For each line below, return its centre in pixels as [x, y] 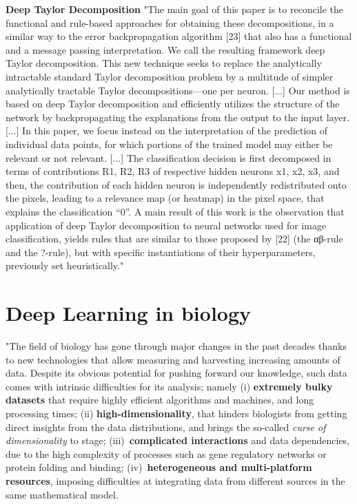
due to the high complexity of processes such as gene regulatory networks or [166, 453]
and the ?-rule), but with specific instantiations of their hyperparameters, [161, 252]
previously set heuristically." [65, 265]
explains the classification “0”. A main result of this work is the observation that [175, 211]
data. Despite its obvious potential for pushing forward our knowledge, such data [176, 373]
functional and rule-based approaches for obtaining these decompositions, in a [170, 22]
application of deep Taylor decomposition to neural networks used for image [166, 225]
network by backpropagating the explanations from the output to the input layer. [177, 117]
